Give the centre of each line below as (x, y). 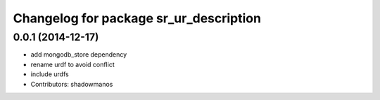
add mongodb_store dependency (79, 55)
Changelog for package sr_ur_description (137, 18)
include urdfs (50, 74)
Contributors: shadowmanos (72, 84)
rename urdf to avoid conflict (73, 64)
